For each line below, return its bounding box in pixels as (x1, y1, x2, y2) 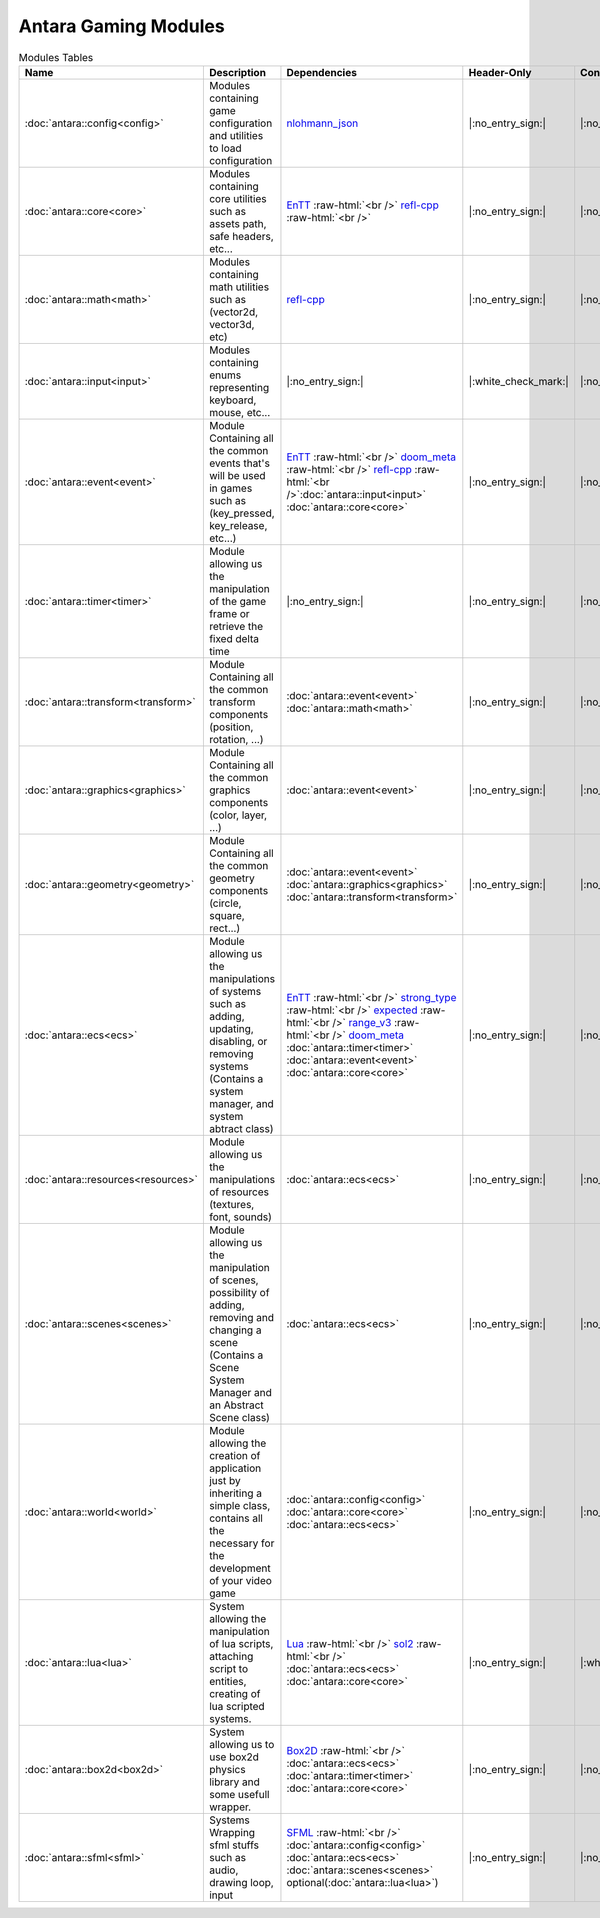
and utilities (208, 128, 264, 142)
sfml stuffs (208, 1838, 260, 1852)
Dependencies (286, 65, 357, 79)
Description (208, 65, 267, 79)
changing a (208, 1323, 262, 1337)
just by (208, 1473, 241, 1487)
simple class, (208, 1498, 271, 1512)
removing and (208, 1310, 275, 1324)
